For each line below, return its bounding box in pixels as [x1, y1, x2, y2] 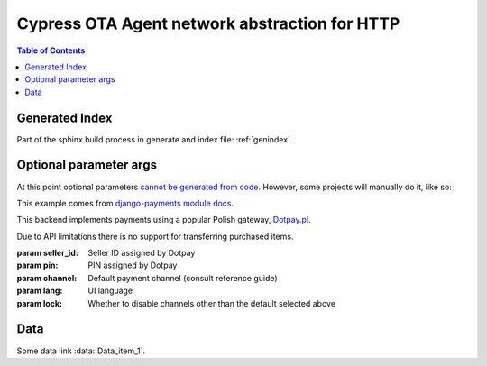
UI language [87, 285, 133, 297]
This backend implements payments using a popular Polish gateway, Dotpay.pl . [16, 215, 311, 225]
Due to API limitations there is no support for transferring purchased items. [16, 231, 294, 242]
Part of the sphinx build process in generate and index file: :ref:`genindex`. [16, 133, 293, 144]
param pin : [16, 260, 59, 270]
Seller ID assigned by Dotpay [87, 248, 196, 259]
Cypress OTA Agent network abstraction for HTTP [16, 14, 400, 33]
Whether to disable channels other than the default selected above [87, 297, 336, 308]
